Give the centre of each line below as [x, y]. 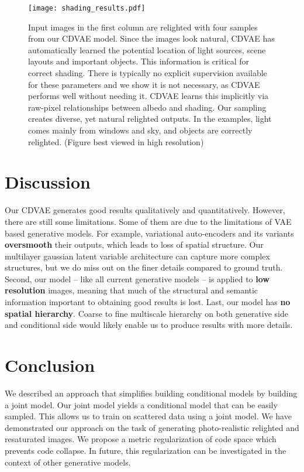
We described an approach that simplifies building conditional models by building [151, 393]
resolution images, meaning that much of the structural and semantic [132, 290]
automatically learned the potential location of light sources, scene [147, 49]
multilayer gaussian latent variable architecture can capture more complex [137, 256]
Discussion [48, 182]
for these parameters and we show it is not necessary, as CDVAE [144, 84]
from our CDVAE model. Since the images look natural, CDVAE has [151, 38]
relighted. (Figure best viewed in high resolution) [116, 141]
